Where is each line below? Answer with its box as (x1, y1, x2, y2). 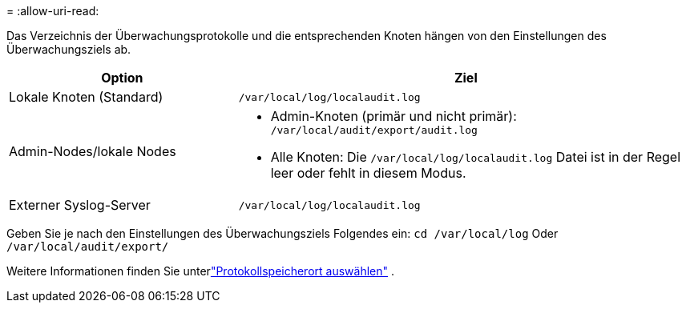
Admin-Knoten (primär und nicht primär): (270, 108, 517, 124)
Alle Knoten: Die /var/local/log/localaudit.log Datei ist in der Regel (270, 149, 681, 165)
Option (101, 70, 143, 86)
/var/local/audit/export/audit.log (270, 124, 478, 136)
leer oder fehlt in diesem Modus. (270, 165, 466, 181)
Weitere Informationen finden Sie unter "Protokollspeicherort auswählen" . (6, 264, 395, 278)
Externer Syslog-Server (9, 197, 151, 213)
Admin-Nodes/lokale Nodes (9, 142, 176, 159)
